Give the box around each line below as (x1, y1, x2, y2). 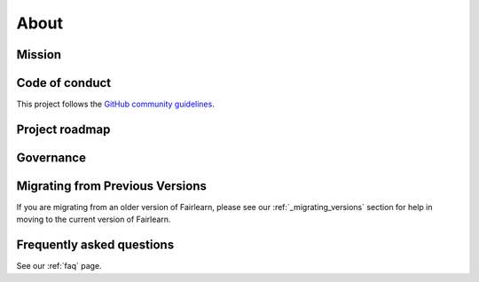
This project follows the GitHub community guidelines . (16, 98, 215, 110)
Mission (16, 47, 62, 62)
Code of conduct (16, 75, 112, 90)
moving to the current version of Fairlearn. (16, 214, 171, 225)
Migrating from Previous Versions (16, 178, 208, 193)
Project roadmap (16, 121, 111, 137)
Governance (16, 150, 86, 165)
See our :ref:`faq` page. (16, 261, 102, 271)
